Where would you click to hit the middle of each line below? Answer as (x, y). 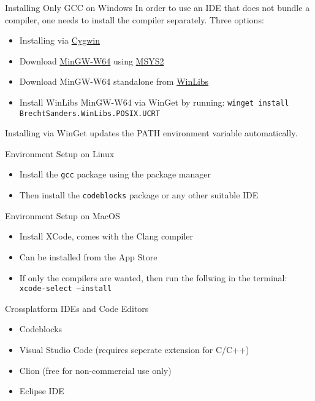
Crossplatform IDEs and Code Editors (77, 308)
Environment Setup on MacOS (63, 215)
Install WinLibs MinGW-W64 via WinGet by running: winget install (154, 102)
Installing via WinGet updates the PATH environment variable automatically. (151, 133)
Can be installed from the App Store (88, 256)
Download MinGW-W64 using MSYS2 (92, 60)
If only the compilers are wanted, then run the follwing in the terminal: (153, 277)
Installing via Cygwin (59, 40)
